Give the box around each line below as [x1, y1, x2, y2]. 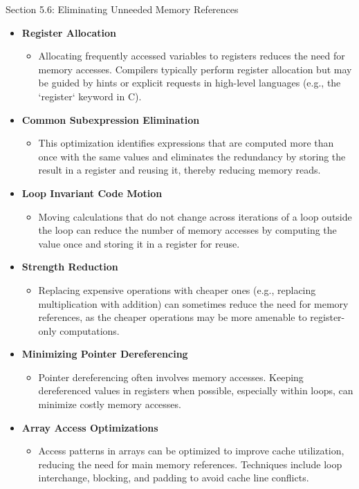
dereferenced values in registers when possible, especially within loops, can [38, 383, 353, 398]
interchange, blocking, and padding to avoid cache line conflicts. [38, 470, 309, 485]
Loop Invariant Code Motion [21, 185, 163, 200]
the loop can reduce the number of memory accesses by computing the [38, 223, 337, 237]
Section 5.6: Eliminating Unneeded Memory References [6, 2, 239, 16]
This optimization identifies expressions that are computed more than [38, 136, 334, 150]
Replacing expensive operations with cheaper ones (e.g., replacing [38, 282, 316, 297]
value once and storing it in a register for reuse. [38, 236, 240, 250]
